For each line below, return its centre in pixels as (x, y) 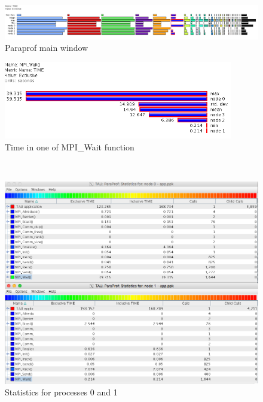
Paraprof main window (47, 48)
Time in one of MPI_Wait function (70, 146)
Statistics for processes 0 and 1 (61, 392)
